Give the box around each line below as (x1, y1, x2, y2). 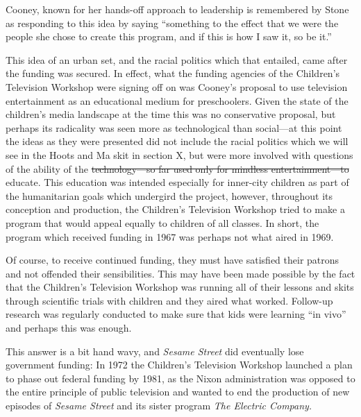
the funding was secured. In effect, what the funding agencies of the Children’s (6, 66, 340, 80)
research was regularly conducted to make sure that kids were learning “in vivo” (6, 307, 346, 321)
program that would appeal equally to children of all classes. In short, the (6, 215, 319, 230)
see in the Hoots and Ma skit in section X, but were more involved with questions (6, 147, 353, 162)
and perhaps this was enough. (6, 321, 132, 335)
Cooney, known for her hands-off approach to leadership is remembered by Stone (6, 2, 349, 16)
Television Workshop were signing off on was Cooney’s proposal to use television (6, 79, 348, 94)
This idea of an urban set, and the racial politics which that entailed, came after (6, 52, 348, 67)
